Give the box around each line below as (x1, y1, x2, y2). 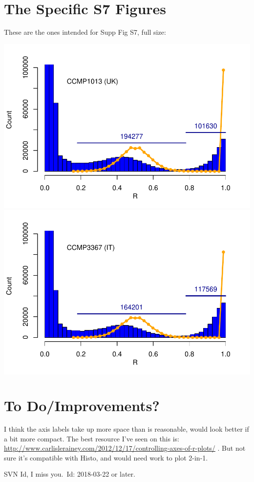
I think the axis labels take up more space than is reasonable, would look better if (4, 424, 249, 434)
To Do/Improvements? (4, 395, 160, 416)
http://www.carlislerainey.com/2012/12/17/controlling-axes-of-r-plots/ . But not (4, 443, 246, 453)
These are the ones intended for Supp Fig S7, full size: (4, 27, 166, 37)
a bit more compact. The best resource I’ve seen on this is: (4, 433, 179, 443)
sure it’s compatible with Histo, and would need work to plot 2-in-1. (4, 452, 208, 462)
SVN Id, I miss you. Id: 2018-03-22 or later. (4, 469, 135, 479)
